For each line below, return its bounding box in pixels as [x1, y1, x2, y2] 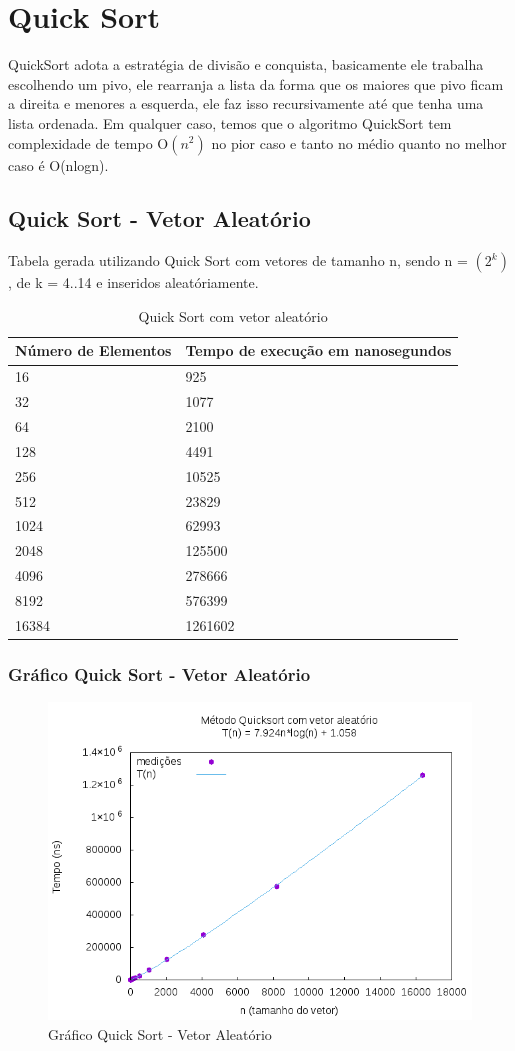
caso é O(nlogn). [8, 154, 109, 175]
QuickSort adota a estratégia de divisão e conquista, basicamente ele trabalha [8, 54, 484, 75]
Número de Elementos [15, 340, 172, 361]
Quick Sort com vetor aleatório [138, 305, 328, 326]
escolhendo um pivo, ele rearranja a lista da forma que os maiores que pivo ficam [8, 73, 504, 94]
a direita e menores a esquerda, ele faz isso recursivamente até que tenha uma [8, 93, 484, 114]
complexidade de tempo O [8, 132, 169, 153]
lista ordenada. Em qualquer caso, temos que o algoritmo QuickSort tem [8, 112, 452, 133]
